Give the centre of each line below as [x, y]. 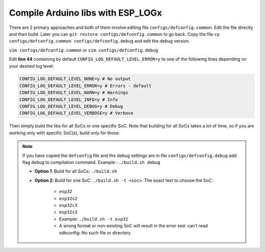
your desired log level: [31, 66]
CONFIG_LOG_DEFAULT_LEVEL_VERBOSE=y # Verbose [76, 113]
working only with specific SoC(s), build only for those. [65, 133]
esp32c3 [68, 205]
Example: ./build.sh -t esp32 [94, 219]
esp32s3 [68, 212]
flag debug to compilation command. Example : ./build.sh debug [91, 162]
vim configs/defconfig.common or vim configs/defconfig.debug [84, 50]
